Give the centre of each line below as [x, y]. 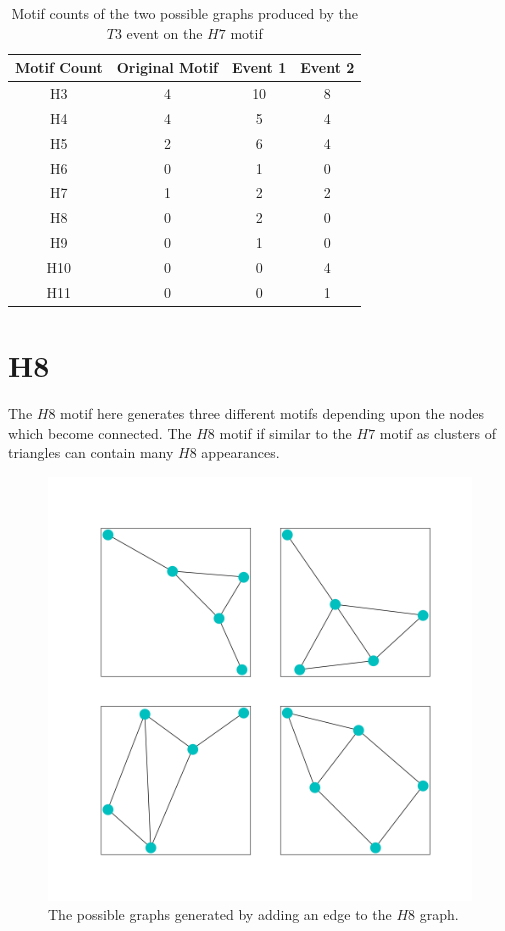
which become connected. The [100, 432]
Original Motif [167, 67]
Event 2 [327, 67]
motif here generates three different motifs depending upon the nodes [272, 413]
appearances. [240, 452]
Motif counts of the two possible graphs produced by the [184, 13]
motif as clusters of [437, 432]
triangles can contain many [91, 452]
